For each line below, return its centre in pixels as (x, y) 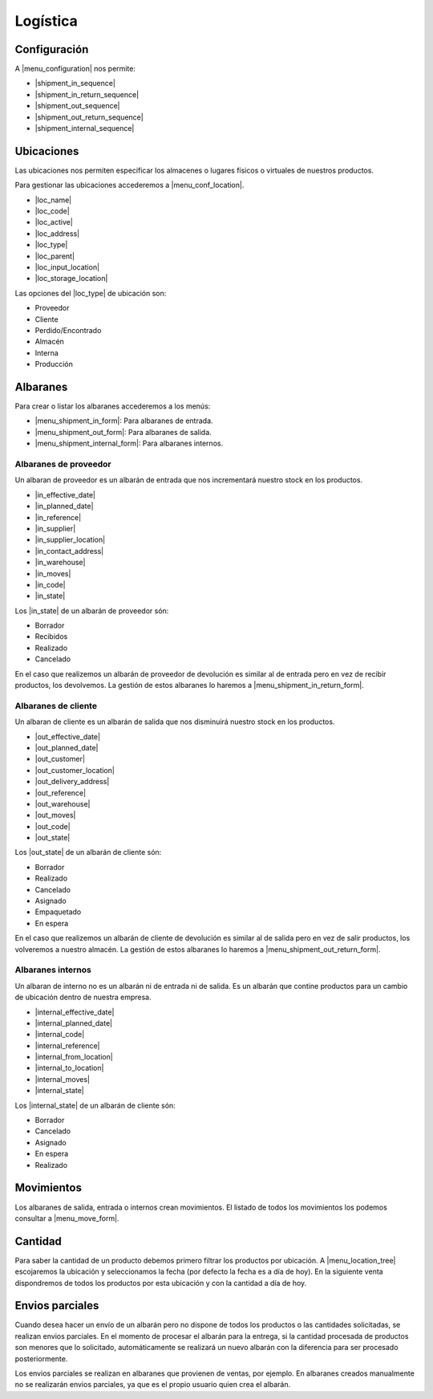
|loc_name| (53, 200)
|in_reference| (58, 517)
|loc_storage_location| (71, 279)
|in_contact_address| (69, 551)
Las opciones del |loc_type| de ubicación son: (91, 293)
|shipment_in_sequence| (75, 83)
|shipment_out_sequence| (77, 106)
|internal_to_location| (69, 1068)
